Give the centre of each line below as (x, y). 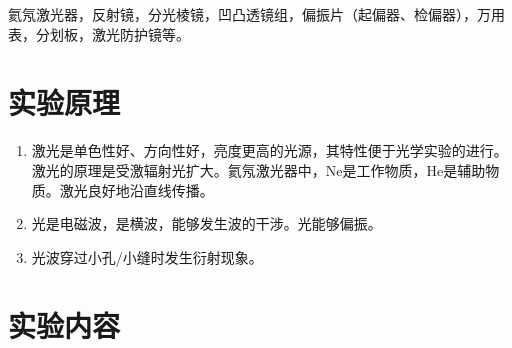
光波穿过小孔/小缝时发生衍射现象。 (147, 256)
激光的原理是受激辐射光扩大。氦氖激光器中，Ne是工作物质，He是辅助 (258, 169)
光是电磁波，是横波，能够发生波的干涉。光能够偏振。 (206, 223)
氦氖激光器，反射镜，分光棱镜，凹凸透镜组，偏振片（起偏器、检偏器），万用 (256, 14)
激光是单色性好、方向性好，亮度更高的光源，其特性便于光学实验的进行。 (269, 150)
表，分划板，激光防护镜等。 (99, 33)
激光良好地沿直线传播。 (136, 189)
